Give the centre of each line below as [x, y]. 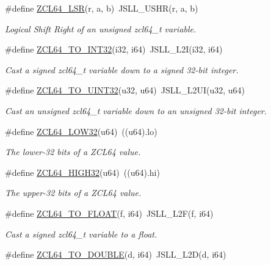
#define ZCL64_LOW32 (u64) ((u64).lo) [81, 131]
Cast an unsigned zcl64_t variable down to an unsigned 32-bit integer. [136, 110]
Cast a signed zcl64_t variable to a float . [81, 234]
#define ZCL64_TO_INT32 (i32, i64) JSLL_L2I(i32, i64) [114, 49]
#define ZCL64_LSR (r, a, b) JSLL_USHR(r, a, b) [102, 8]
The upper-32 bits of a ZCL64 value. [73, 193]
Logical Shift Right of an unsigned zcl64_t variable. [101, 28]
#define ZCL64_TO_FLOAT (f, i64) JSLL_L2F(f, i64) [109, 213]
